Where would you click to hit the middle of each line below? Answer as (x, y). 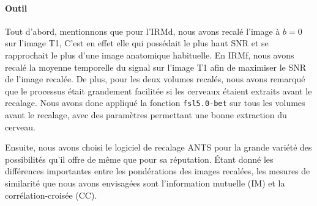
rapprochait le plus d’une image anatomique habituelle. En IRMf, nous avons (150, 55)
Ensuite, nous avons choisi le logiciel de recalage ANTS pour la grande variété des (158, 147)
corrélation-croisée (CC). (51, 195)
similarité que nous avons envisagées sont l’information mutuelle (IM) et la (145, 183)
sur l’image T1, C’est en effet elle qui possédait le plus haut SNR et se (137, 43)
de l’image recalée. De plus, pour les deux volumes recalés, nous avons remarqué (155, 79)
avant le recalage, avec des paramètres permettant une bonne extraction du (146, 115)
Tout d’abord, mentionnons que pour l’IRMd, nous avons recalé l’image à (143, 31)
